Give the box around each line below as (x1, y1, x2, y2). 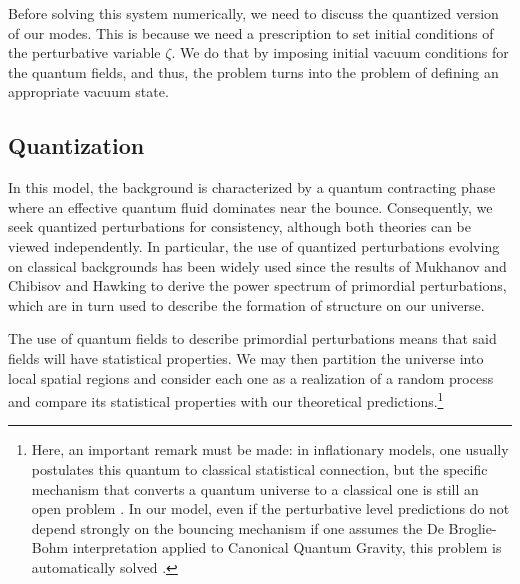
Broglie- (448, 517, 497, 538)
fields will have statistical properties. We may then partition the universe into (8, 347, 484, 368)
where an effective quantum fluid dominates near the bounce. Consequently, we (8, 196, 493, 217)
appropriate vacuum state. (8, 81, 169, 102)
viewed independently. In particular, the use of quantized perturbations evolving (8, 235, 500, 256)
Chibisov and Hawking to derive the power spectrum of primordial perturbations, (8, 275, 507, 296)
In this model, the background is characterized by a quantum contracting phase (8, 177, 496, 198)
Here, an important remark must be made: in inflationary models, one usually (31, 439, 509, 460)
